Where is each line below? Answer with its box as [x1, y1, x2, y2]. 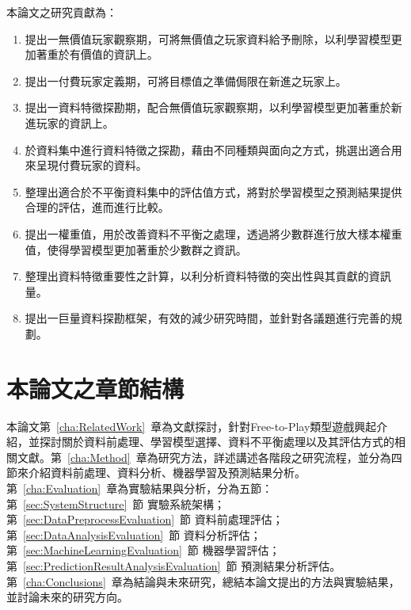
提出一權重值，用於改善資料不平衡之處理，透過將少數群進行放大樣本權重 [25, 225, 402, 242]
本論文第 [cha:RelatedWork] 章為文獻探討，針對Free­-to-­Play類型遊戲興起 [6, 417, 377, 434]
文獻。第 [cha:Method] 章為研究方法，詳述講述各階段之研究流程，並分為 [17, 448, 391, 465]
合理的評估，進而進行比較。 [25, 199, 169, 215]
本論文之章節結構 [6, 372, 185, 404]
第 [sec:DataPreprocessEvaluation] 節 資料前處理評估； [6, 511, 284, 528]
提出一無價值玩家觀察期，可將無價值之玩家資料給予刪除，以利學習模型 [25, 30, 391, 47]
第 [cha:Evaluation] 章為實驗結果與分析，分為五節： [6, 480, 273, 496]
